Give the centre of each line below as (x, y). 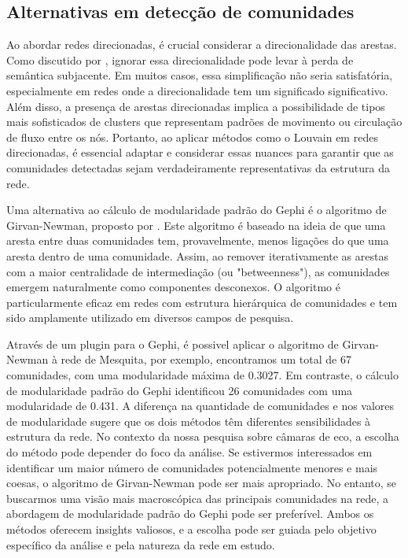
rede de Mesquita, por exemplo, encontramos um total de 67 (206, 359)
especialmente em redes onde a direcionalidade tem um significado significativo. (197, 90)
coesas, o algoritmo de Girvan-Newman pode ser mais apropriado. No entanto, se (202, 483)
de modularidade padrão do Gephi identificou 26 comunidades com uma (180, 390)
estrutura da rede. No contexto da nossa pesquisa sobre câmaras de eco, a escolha (203, 436)
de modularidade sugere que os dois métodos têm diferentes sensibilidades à (189, 421)
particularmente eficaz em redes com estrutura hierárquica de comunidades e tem (202, 302)
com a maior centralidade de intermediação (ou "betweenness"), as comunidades (198, 271)
